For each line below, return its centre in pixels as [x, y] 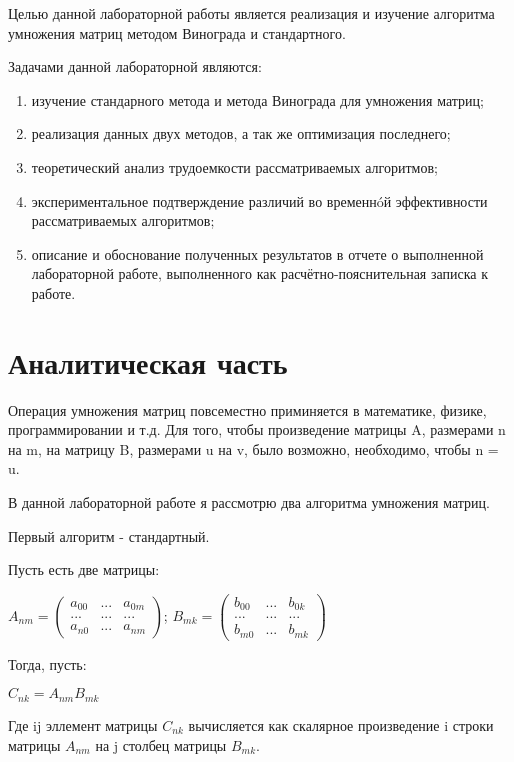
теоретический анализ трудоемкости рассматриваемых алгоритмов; [234, 166]
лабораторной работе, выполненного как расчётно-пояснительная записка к [259, 273]
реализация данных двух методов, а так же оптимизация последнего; [241, 133]
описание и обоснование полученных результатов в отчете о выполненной [257, 253]
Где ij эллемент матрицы [83, 724]
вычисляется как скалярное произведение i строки [341, 724]
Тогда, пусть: [47, 663]
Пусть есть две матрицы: [84, 569]
